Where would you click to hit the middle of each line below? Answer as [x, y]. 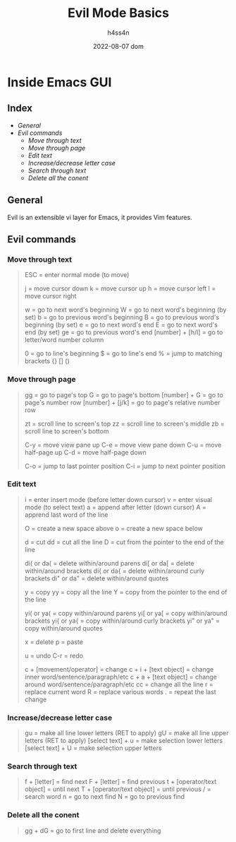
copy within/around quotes [64, 628]
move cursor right [50, 296]
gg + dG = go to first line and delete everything [93, 830]
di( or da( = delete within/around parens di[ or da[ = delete [110, 563]
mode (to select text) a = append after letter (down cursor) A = [115, 507]
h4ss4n [118, 33]
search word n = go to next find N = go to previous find [105, 797]
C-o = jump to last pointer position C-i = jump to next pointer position [125, 466]
